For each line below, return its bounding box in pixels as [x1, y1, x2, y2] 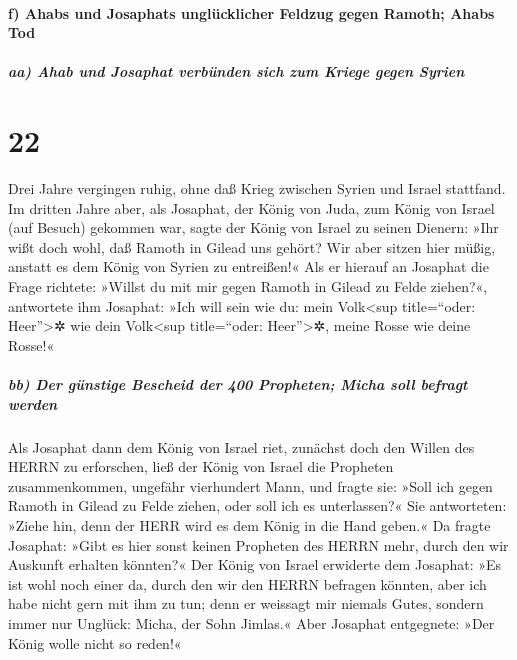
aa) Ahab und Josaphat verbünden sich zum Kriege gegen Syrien [8, 61, 465, 82]
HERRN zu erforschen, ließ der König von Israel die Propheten [8, 456, 394, 477]
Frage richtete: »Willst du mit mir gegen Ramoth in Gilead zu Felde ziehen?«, [8, 276, 488, 297]
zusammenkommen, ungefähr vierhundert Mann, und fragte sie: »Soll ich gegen [8, 475, 493, 496]
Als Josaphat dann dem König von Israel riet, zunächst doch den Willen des [8, 436, 475, 457]
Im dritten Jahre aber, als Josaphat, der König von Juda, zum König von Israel [8, 197, 495, 218]
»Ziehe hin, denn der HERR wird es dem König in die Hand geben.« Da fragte [8, 514, 491, 535]
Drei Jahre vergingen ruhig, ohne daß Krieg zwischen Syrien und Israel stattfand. [8, 178, 506, 199]
